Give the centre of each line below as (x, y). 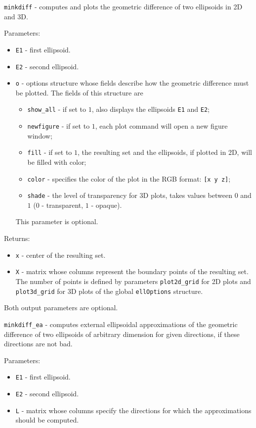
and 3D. (16, 16)
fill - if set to (50, 152)
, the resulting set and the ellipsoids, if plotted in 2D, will (165, 152)
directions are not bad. (38, 344)
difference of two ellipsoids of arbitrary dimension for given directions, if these (122, 334)
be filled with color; (57, 162)
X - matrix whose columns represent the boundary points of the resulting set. (132, 271)
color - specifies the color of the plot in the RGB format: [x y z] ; (129, 178)
